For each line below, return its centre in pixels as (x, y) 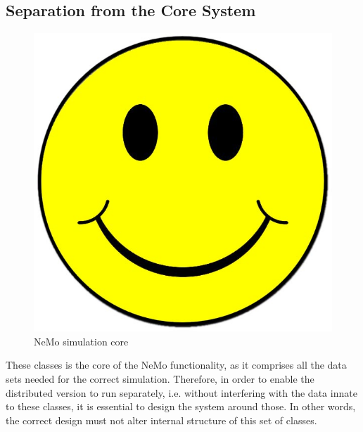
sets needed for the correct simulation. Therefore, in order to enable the (160, 378)
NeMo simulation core (81, 341)
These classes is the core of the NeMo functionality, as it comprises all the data (176, 365)
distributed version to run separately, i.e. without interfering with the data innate (181, 392)
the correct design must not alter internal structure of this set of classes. (161, 420)
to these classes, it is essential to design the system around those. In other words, (181, 406)
